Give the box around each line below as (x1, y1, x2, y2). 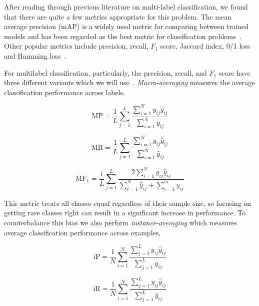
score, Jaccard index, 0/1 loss (160, 41, 250, 51)
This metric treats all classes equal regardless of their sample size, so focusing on (4, 197, 251, 208)
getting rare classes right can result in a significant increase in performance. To (4, 207, 246, 218)
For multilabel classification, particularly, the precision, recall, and (4, 67, 207, 78)
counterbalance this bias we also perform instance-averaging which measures (4, 217, 237, 227)
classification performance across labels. (4, 87, 125, 97)
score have (218, 67, 250, 78)
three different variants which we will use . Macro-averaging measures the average (4, 77, 255, 88)
